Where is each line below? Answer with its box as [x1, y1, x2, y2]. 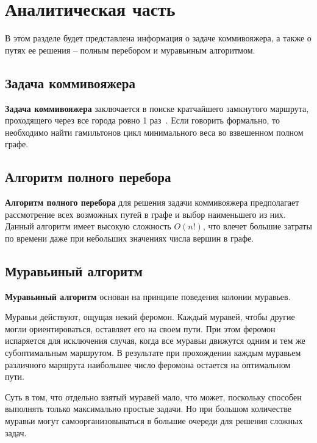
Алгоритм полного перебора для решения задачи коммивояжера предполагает [5, 196, 299, 209]
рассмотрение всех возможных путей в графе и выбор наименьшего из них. [5, 208, 286, 220]
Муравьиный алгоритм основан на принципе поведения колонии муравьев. [5, 290, 291, 302]
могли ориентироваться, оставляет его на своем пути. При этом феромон [5, 322, 276, 335]
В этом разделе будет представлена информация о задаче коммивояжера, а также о [5, 32, 312, 44]
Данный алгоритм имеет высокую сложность [5, 220, 171, 232]
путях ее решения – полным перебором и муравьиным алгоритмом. [5, 43, 255, 56]
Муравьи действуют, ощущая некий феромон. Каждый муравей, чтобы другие [5, 310, 295, 323]
